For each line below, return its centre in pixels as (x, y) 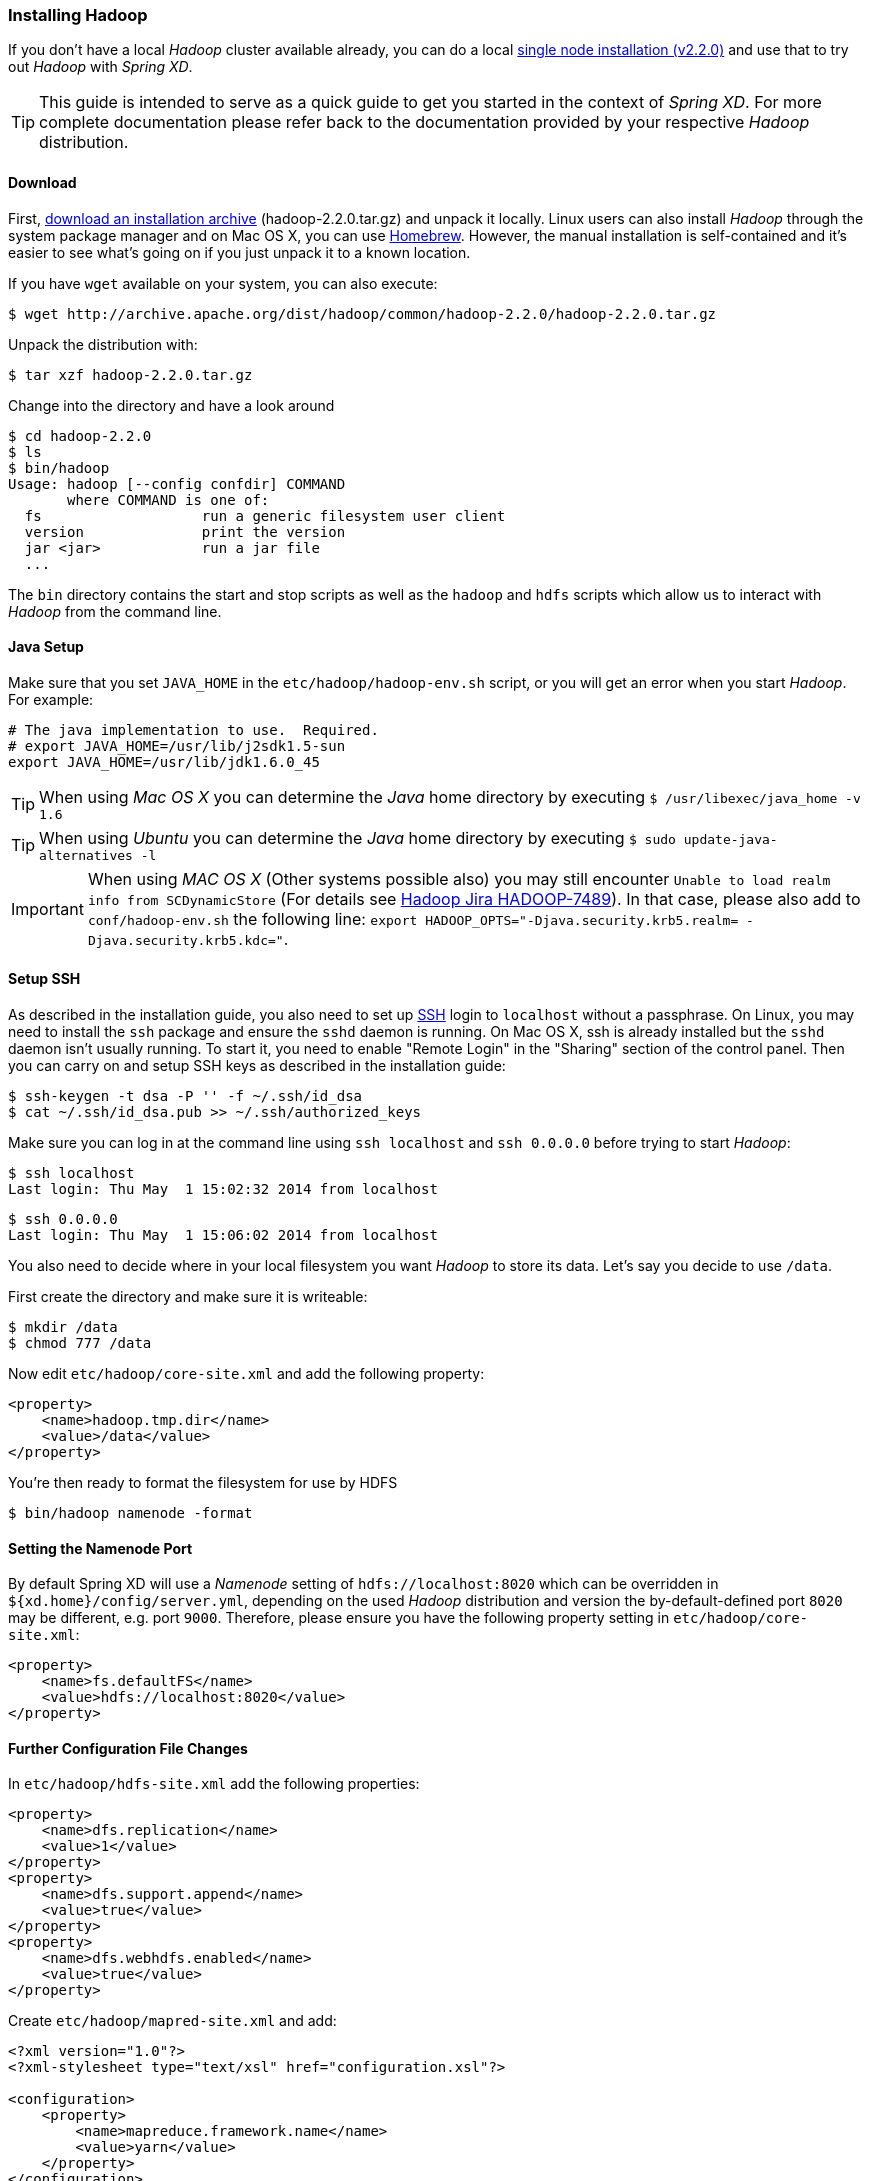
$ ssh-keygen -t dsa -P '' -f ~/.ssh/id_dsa (185, 1096)
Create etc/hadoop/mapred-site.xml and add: (172, 2021)
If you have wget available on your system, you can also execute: (223, 283)
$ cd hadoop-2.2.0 (80, 435)
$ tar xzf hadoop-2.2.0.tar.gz (130, 374)
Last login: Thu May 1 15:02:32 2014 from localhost (223, 1189)
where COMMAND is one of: (168, 499)
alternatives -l (98, 855)
